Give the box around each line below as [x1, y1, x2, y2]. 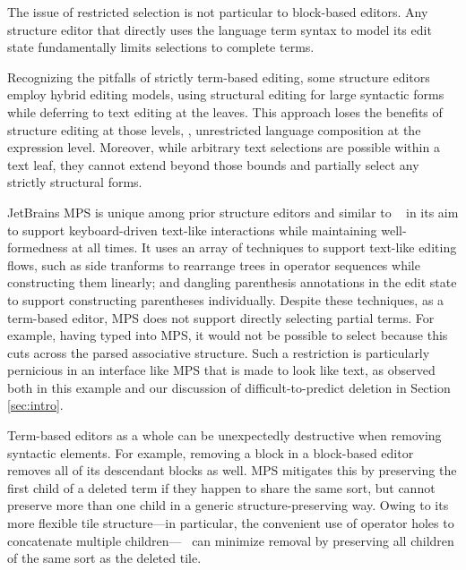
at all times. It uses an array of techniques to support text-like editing [72, 238, 457, 257]
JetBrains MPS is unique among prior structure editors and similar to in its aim [7, 202, 459, 221]
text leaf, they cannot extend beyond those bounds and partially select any [7, 155, 419, 174]
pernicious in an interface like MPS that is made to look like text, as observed [7, 361, 436, 379]
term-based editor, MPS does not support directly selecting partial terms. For [7, 308, 435, 327]
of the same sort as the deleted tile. [7, 549, 202, 567]
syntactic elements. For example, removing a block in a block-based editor [7, 443, 414, 462]
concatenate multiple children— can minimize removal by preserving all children [7, 531, 454, 549]
